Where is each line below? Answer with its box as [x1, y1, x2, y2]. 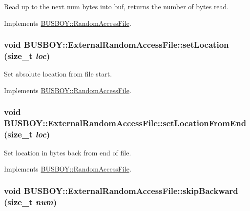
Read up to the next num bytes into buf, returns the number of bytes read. [4, 1, 229, 11]
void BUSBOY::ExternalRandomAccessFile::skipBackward [4, 184, 238, 196]
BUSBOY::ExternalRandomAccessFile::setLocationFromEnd [4, 117, 247, 129]
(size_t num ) [4, 195, 57, 208]
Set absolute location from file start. [4, 69, 112, 79]
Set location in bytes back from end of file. [4, 147, 131, 157]
